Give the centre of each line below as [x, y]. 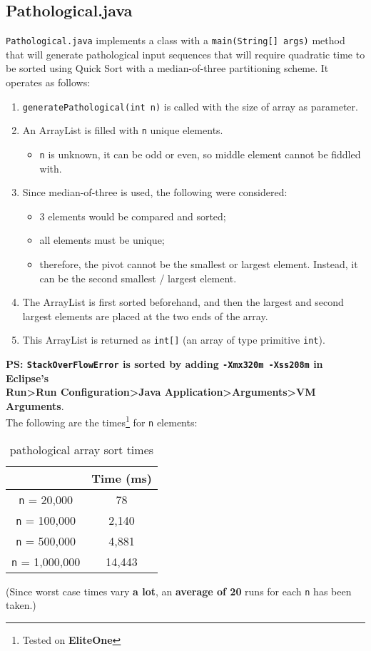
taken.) [21, 605]
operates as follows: [48, 82]
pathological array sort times [82, 449]
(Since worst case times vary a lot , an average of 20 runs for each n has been [179, 591]
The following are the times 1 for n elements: [102, 421]
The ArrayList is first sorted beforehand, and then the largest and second [183, 302]
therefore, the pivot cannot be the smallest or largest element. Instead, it [199, 263]
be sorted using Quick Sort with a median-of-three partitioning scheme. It [167, 68]
